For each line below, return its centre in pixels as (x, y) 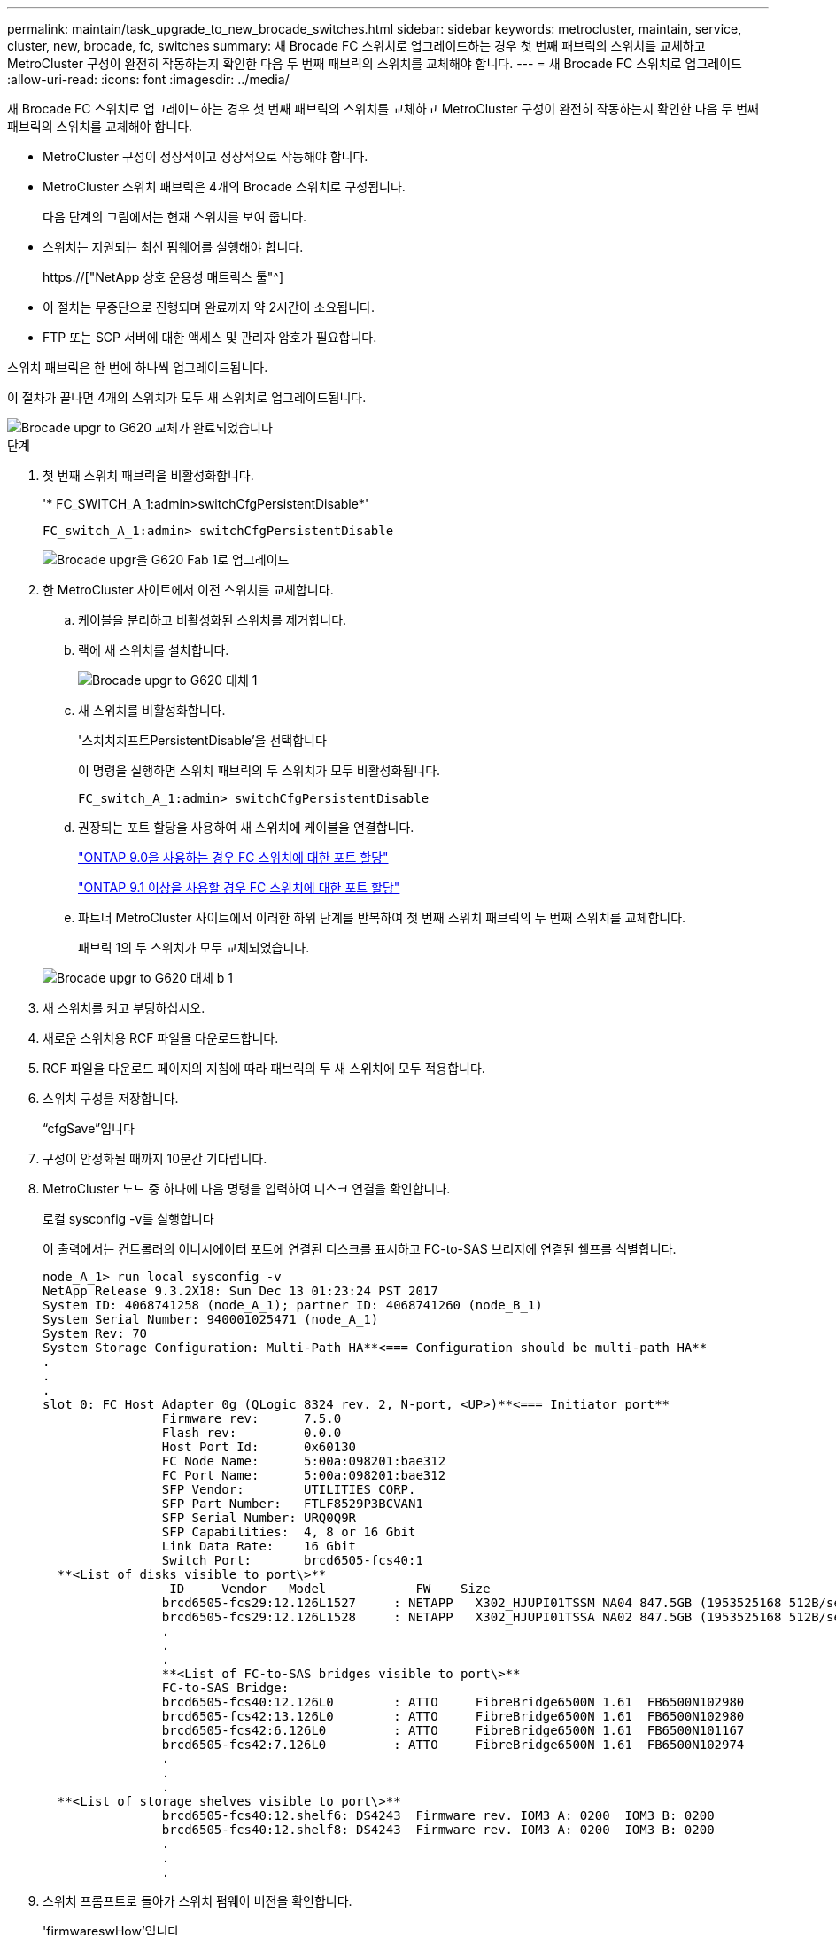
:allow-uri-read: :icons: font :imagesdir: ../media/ (148, 79)
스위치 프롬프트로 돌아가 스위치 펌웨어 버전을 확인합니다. (197, 1901)
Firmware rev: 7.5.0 (252, 1418)
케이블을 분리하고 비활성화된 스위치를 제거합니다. (213, 620)
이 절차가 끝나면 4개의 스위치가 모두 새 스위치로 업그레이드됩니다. (187, 397)
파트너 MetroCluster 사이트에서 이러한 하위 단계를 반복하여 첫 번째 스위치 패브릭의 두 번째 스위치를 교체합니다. (382, 917)
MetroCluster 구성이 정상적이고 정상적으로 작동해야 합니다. (205, 156)
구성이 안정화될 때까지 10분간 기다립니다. (155, 1158)
